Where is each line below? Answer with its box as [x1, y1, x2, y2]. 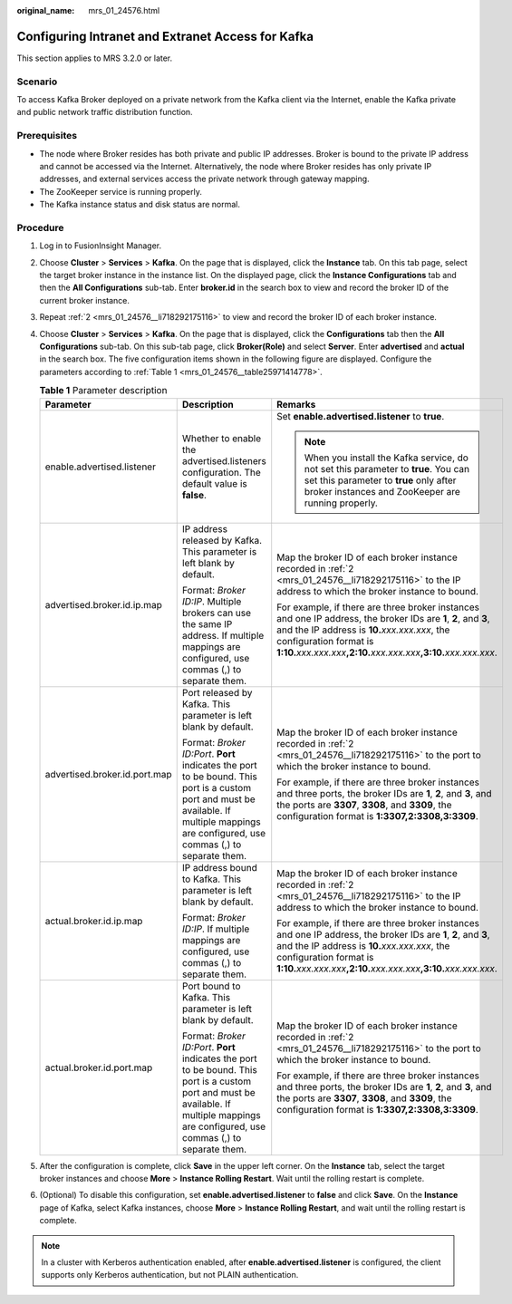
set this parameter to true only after [304, 474, 457, 487]
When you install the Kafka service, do [304, 451, 469, 464]
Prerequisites [16, 130, 77, 142]
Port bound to [181, 980, 241, 992]
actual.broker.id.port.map [44, 1061, 153, 1074]
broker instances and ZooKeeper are [304, 485, 461, 497]
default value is [181, 477, 248, 489]
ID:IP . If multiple [181, 922, 250, 935]
